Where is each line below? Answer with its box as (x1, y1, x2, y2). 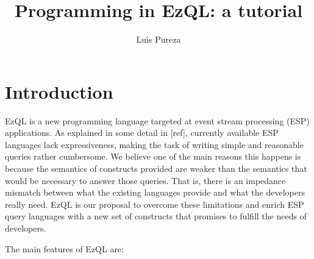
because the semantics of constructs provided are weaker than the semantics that (5, 162, 307, 175)
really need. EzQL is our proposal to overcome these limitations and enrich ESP (5, 197, 304, 210)
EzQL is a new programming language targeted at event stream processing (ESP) (5, 114, 310, 127)
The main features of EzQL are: (5, 242, 124, 255)
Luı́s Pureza (136, 33, 181, 46)
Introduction (5, 79, 113, 104)
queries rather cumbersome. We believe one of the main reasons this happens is (5, 150, 301, 163)
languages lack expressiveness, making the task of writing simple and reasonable (5, 138, 304, 151)
